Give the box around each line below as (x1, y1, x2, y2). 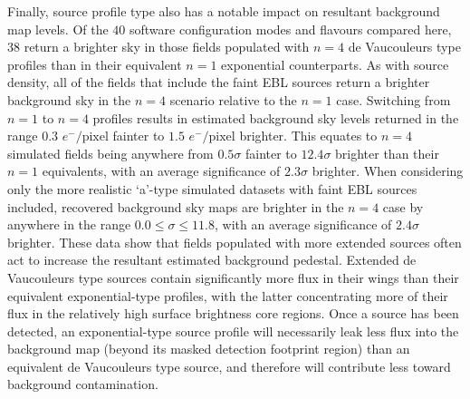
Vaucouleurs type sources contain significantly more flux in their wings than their (7, 268, 459, 287)
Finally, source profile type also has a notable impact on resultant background (7, 2, 440, 20)
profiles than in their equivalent (7, 54, 182, 73)
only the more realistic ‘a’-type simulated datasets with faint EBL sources (7, 179, 417, 198)
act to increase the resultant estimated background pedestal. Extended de (7, 250, 417, 269)
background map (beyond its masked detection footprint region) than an (7, 339, 410, 358)
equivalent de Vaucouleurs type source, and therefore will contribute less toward (7, 356, 451, 375)
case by (382, 197, 424, 216)
